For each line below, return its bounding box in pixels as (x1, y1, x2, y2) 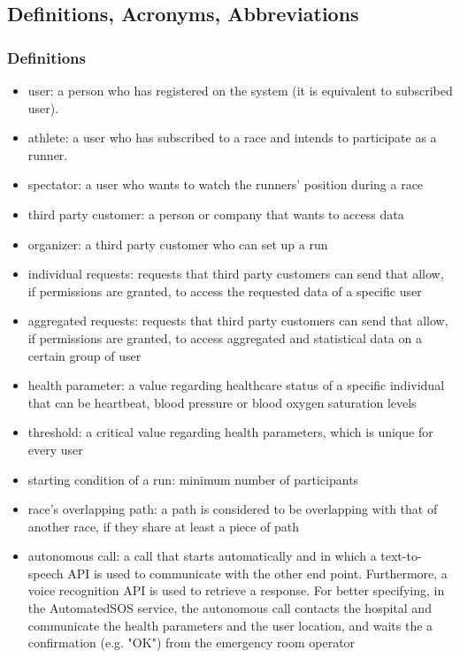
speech (27, 563, 64, 582)
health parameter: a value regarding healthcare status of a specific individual (27, 376, 445, 394)
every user (27, 440, 83, 458)
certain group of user (27, 346, 142, 364)
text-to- (380, 547, 422, 565)
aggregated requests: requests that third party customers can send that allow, (27, 311, 448, 330)
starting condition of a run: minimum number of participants (27, 470, 359, 488)
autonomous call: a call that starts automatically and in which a (27, 547, 377, 565)
